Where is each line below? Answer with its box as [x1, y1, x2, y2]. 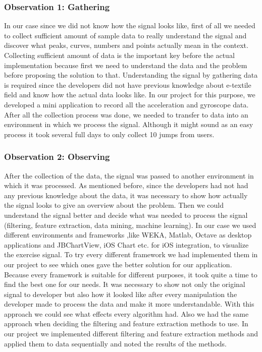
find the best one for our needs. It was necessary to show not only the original [4, 279, 245, 289]
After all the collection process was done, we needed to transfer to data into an [4, 109, 248, 120]
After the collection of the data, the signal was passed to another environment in [4, 170, 254, 181]
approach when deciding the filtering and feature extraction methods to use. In [4, 318, 248, 329]
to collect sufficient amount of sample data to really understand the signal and [4, 30, 247, 40]
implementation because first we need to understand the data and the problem [4, 60, 247, 70]
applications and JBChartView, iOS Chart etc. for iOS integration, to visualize [4, 239, 249, 250]
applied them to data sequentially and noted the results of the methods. [4, 338, 227, 348]
